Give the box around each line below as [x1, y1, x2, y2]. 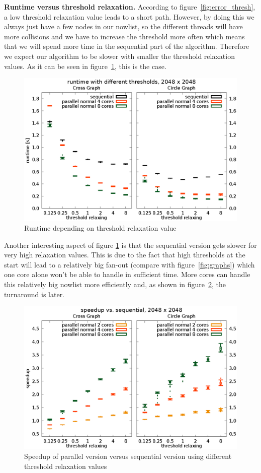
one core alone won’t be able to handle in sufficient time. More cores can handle [4, 269, 250, 280]
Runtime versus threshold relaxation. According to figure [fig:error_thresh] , [4, 2, 255, 12]
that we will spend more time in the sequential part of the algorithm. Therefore [4, 41, 249, 51]
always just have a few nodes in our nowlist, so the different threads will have [4, 21, 243, 32]
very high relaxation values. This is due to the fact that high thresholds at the [4, 249, 245, 260]
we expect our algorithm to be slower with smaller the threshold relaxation [4, 50, 235, 61]
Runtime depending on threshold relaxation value [24, 222, 177, 233]
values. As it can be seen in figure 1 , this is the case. [4, 60, 166, 71]
